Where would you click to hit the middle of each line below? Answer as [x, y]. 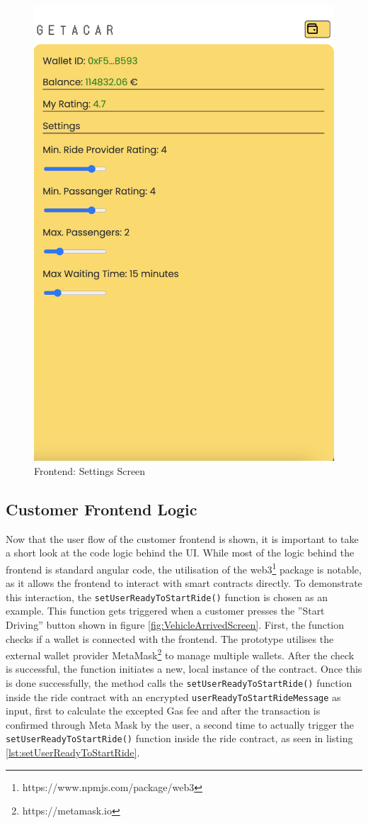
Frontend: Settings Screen [90, 470]
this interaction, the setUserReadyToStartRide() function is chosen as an [167, 597]
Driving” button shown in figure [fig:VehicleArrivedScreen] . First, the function [175, 624]
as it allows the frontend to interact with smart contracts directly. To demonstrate [184, 583]
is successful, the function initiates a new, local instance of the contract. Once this [184, 669]
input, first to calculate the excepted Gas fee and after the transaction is [163, 711]
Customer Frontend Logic [102, 509]
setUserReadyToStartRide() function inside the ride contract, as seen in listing [179, 738]
